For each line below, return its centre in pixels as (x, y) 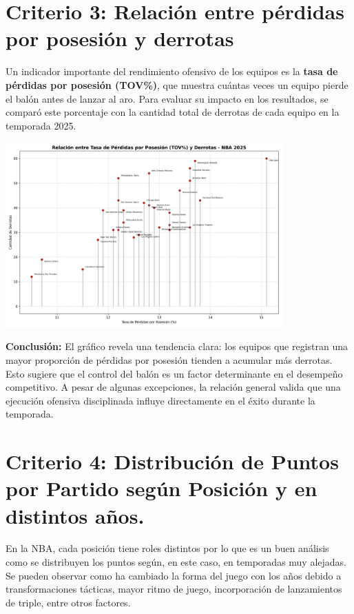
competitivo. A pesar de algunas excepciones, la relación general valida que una (173, 387)
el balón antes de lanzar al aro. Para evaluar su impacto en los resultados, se (167, 98)
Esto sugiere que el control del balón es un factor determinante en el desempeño (174, 373)
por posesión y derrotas (120, 38)
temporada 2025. (41, 125)
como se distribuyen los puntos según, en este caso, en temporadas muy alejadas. (176, 562)
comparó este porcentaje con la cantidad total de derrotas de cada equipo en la (173, 112)
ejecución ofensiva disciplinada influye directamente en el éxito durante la (160, 400)
